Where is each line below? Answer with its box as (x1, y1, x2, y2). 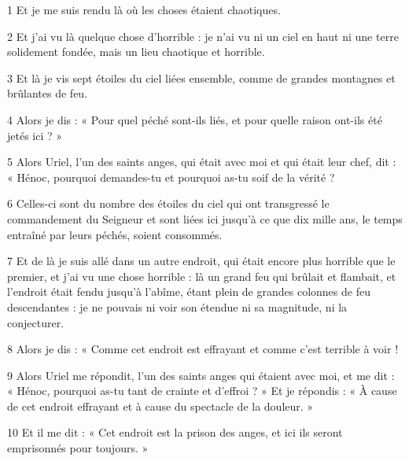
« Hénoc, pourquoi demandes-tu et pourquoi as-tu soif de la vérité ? (7, 168, 335, 185)
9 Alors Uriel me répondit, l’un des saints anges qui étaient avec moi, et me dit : (7, 367, 395, 383)
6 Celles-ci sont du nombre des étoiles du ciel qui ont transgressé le (7, 195, 330, 212)
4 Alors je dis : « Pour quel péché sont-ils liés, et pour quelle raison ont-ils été (7, 111, 382, 127)
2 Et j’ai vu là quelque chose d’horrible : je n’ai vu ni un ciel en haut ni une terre (7, 28, 399, 44)
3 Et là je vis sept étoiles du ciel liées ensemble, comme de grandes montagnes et (7, 69, 396, 86)
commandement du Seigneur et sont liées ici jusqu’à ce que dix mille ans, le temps (7, 210, 403, 227)
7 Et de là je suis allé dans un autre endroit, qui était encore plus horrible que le (7, 253, 396, 269)
